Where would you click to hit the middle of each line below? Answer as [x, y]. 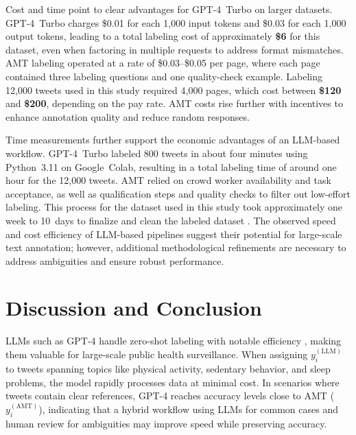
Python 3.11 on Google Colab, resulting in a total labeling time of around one [171, 166]
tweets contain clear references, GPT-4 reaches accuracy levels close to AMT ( [170, 396]
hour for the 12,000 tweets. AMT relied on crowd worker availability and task [168, 180]
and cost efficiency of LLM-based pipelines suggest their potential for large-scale [174, 234]
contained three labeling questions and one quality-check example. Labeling [164, 76]
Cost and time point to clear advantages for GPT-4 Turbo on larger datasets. [169, 9]
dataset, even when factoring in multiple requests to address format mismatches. [175, 49]
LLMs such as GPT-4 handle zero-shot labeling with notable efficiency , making [174, 341]
